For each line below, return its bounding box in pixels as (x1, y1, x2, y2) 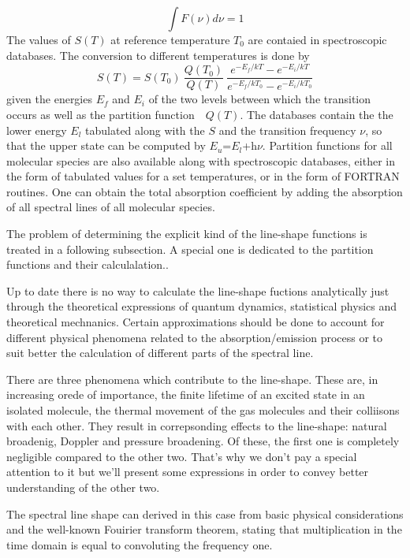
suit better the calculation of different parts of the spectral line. (6, 344, 314, 361)
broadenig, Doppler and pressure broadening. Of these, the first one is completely (6, 433, 400, 449)
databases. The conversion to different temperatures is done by (6, 46, 310, 63)
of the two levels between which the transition (148, 91, 371, 107)
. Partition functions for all (262, 137, 393, 154)
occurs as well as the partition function (6, 106, 195, 122)
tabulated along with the (85, 121, 205, 138)
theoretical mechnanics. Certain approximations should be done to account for (6, 314, 385, 330)
